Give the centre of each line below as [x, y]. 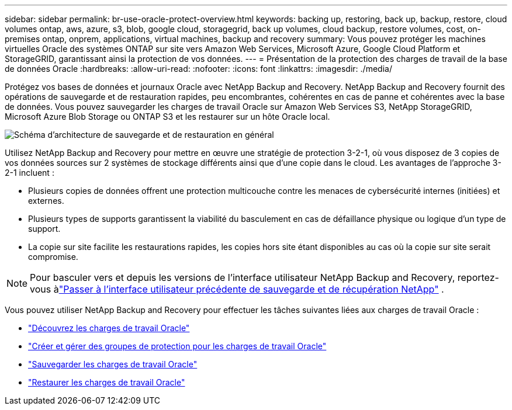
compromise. [53, 257]
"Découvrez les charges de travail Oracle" [109, 328]
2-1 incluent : [30, 173]
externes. [46, 201]
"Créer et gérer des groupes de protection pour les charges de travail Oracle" [177, 346]
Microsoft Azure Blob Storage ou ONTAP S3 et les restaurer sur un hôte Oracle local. [167, 117]
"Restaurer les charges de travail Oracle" [107, 382]
